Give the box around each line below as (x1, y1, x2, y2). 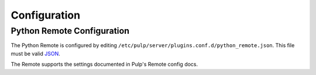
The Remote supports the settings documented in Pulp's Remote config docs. (11, 61, 198, 68)
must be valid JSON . (11, 50, 61, 57)
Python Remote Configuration (11, 26, 130, 36)
